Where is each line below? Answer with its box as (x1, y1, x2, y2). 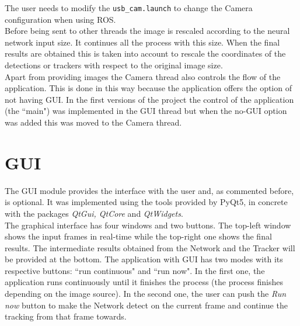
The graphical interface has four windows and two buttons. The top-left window (5, 219, 291, 231)
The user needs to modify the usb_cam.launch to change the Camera (5, 2, 253, 13)
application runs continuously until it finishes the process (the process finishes (5, 276, 283, 288)
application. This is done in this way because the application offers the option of (5, 82, 292, 94)
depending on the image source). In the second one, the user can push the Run (5, 287, 287, 300)
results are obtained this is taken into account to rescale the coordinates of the (5, 47, 286, 60)
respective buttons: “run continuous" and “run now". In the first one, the (5, 264, 265, 276)
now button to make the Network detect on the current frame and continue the (5, 299, 288, 311)
